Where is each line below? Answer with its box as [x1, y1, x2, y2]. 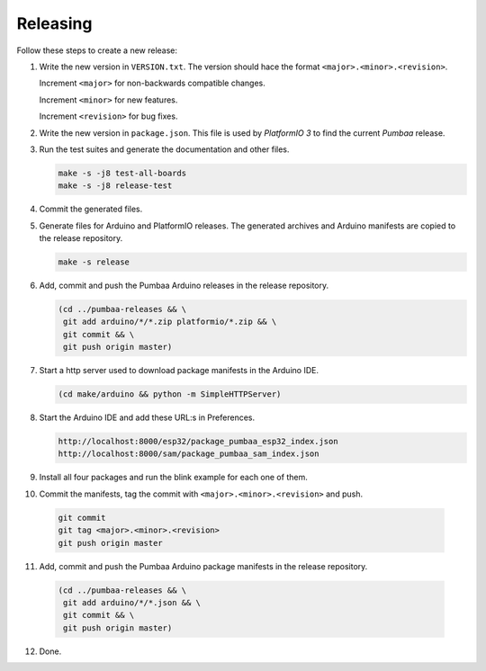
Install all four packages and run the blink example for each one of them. [39, 472, 308, 483]
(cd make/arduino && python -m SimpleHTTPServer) [58, 389, 282, 399]
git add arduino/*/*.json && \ [63, 597, 202, 607]
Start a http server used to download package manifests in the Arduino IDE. [39, 365, 319, 376]
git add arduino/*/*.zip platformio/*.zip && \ [63, 317, 277, 327]
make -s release [58, 257, 130, 267]
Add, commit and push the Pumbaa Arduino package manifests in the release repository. [39, 560, 368, 571]
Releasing [16, 13, 93, 33]
